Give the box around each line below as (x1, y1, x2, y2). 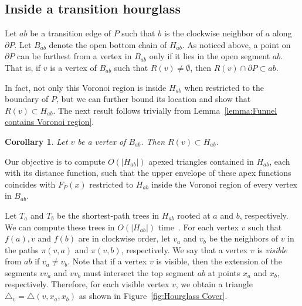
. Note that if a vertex (67, 255, 147, 267)
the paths (5, 243, 39, 256)
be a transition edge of (30, 27, 111, 39)
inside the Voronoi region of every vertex (151, 178, 298, 190)
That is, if (5, 61, 41, 73)
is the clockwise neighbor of (164, 27, 263, 39)
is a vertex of (50, 61, 97, 73)
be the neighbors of (209, 232, 278, 244)
